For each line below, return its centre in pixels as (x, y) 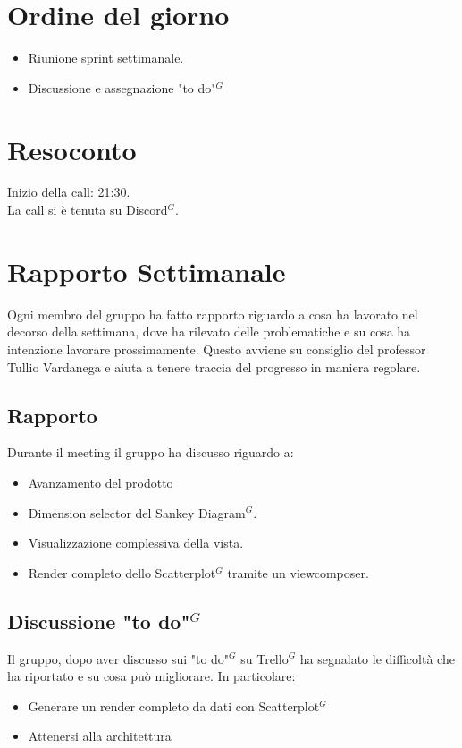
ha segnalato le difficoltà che (377, 658)
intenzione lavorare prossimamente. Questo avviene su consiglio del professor (217, 348)
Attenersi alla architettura (100, 736)
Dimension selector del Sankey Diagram (137, 512)
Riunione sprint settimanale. (106, 58)
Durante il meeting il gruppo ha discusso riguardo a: (151, 452)
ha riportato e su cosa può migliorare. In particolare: (151, 676)
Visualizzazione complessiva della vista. (136, 543)
